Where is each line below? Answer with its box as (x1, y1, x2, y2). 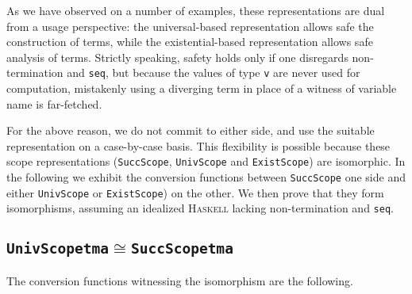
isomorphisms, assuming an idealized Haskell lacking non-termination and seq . (6, 200, 394, 216)
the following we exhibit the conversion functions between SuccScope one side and (6, 169, 406, 185)
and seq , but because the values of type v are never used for (67, 64, 360, 81)
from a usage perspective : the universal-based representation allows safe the (6, 17, 374, 34)
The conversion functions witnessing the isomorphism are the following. (6, 272, 353, 288)
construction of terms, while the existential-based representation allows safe (6, 33, 373, 50)
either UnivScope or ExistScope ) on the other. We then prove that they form (6, 184, 384, 200)
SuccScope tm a (130, 240, 233, 258)
